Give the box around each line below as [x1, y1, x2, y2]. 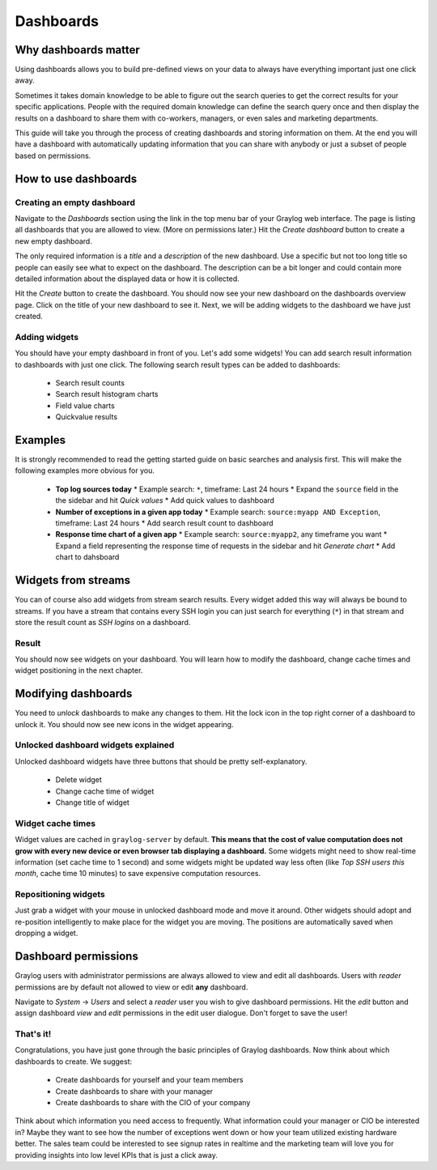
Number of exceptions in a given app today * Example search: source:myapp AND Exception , [55, 507, 380, 517]
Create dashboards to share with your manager [55, 1086, 214, 1096]
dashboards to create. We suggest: [15, 1057, 133, 1066]
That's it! [15, 1028, 52, 1040]
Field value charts [55, 401, 115, 411]
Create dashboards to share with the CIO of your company [55, 1098, 251, 1108]
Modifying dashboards [15, 687, 133, 700]
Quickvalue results [55, 412, 117, 422]
